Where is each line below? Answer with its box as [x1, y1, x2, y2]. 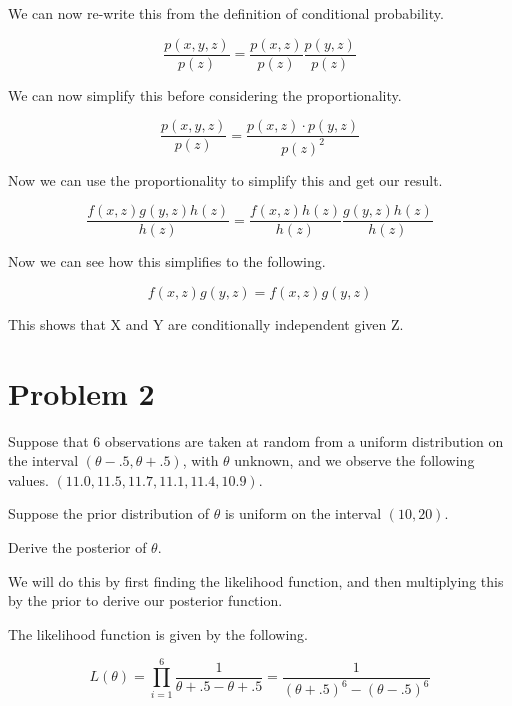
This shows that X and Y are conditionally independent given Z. [8, 313, 404, 334]
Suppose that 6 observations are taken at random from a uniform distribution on [8, 430, 504, 451]
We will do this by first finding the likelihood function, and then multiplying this [8, 570, 504, 591]
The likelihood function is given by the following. [8, 623, 308, 644]
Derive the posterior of [8, 537, 147, 557]
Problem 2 [8, 372, 155, 413]
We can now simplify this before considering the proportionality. [8, 84, 402, 105]
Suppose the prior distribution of [8, 503, 209, 524]
